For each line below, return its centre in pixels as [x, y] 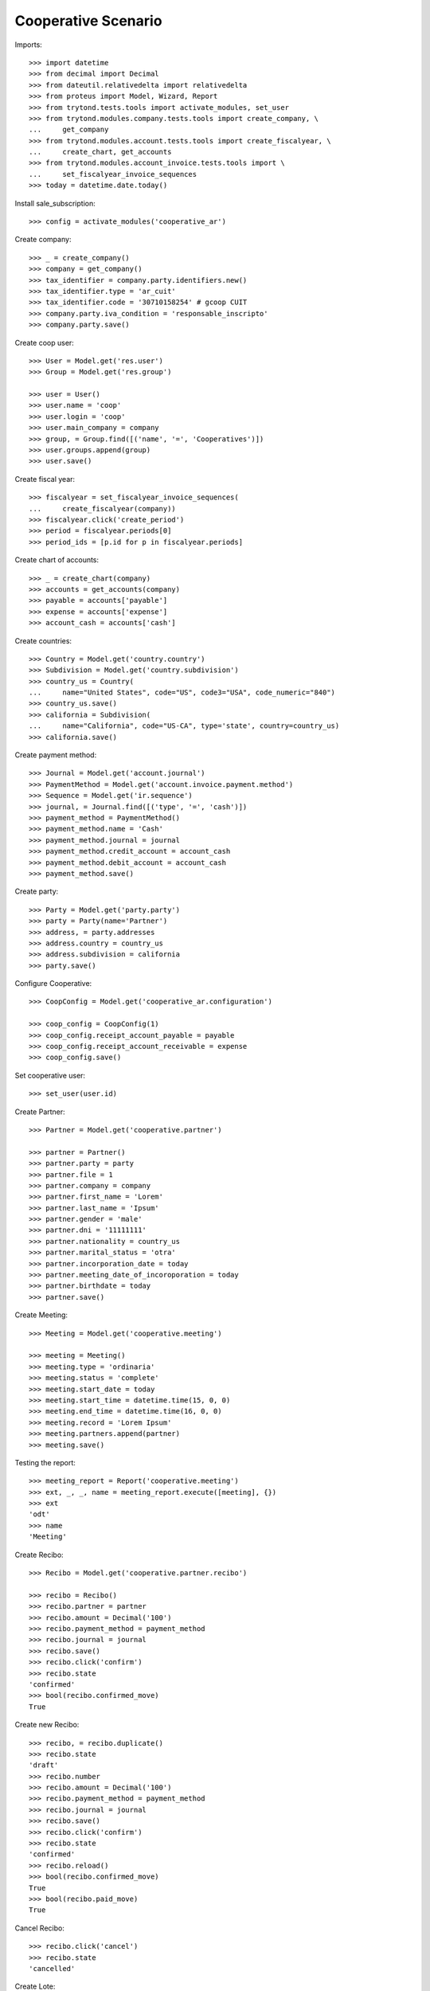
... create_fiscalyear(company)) [103, 509]
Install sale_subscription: [55, 203]
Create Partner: [40, 1112]
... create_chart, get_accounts [100, 152]
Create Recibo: [39, 1555]
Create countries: [43, 640]
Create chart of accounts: [57, 560]
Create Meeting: [41, 1315]
